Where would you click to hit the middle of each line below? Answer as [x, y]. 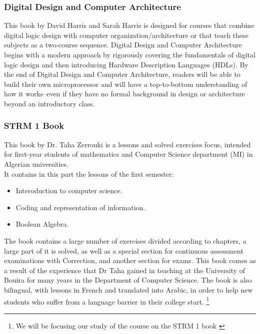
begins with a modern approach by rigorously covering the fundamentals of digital [130, 54]
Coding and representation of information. [80, 207]
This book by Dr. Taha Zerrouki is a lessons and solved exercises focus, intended [127, 144]
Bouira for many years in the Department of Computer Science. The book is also [128, 280]
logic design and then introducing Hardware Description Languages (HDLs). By [126, 64]
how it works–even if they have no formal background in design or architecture [124, 94]
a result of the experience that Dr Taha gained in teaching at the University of [124, 270]
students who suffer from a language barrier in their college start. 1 [107, 301]
